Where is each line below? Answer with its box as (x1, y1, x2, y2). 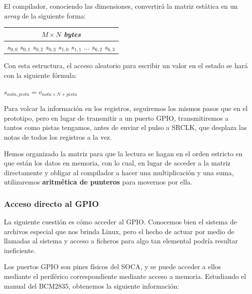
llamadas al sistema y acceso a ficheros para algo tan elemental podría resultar (4, 236, 238, 246)
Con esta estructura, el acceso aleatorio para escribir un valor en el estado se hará (4, 60, 248, 71)
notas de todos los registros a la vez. (4, 131, 112, 142)
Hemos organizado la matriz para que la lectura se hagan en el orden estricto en (4, 148, 243, 158)
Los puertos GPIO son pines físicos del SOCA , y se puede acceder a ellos (4, 261, 221, 272)
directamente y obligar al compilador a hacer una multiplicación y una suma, (4, 167, 234, 177)
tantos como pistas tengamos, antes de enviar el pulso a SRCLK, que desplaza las (4, 122, 247, 132)
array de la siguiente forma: (4, 10, 86, 20)
